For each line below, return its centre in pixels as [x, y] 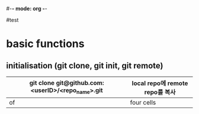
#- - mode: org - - [27, 9]
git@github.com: [80, 83]
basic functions [45, 44]
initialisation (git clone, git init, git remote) [85, 65]
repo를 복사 [160, 92]
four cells [143, 102]
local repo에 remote [160, 83]
